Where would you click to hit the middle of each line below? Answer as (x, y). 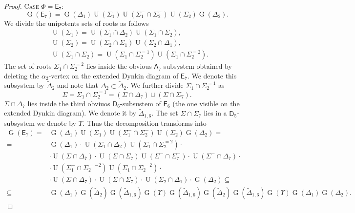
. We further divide (155, 85)
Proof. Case (21, 6)
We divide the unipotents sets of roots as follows (76, 23)
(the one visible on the (206, 103)
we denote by (56, 123)
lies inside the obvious (119, 66)
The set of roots (28, 66)
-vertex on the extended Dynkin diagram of (114, 75)
